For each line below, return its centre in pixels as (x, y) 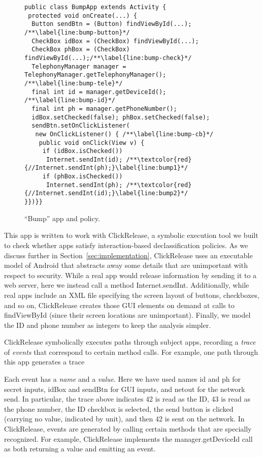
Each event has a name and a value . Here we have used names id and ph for (122, 379)
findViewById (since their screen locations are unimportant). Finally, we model (127, 315)
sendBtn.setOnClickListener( (81, 126)
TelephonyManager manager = (79, 66)
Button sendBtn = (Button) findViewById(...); (112, 24)
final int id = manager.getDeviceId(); (99, 92)
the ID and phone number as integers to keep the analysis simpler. (108, 325)
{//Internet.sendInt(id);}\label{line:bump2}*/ (106, 193)
